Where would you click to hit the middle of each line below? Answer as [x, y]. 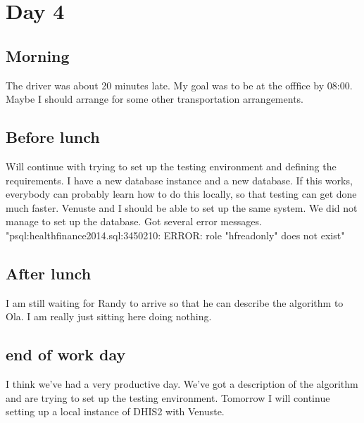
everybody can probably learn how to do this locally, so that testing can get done [181, 194]
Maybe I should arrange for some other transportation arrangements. [155, 99]
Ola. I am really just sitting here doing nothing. [109, 316]
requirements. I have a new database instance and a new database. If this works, [179, 180]
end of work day [66, 354]
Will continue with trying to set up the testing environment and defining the [171, 166]
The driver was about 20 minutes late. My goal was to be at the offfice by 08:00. [179, 85]
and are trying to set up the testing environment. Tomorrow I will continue [168, 397]
